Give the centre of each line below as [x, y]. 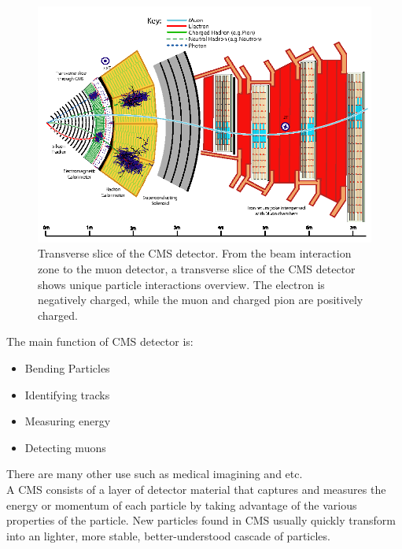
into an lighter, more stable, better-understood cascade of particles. [168, 535]
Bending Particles [67, 367]
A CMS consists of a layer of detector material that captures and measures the [196, 489]
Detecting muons [65, 447]
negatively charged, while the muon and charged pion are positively [201, 300]
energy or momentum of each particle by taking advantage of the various [182, 504]
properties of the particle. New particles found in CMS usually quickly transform [201, 520]
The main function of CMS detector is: [100, 341]
